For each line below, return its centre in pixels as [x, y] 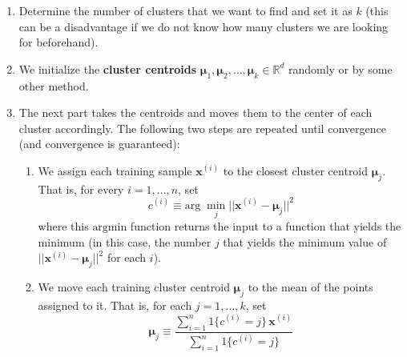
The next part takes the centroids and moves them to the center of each [195, 112]
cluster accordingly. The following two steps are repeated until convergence [202, 128]
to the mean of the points [310, 287]
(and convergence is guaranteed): [99, 144]
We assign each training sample [115, 170]
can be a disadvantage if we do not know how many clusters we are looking [203, 26]
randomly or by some [340, 68]
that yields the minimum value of [305, 241]
